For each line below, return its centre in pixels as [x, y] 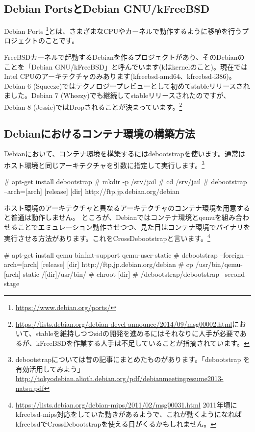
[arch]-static [22, 274]
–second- [234, 274]
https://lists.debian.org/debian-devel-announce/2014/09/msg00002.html [124, 324]
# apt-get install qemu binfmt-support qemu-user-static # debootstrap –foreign [124, 254]
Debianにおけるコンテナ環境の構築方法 [100, 133]
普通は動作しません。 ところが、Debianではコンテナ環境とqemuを [116, 217]
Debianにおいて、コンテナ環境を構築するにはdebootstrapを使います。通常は [125, 154]
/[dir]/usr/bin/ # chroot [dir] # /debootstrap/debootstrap [130, 274]
